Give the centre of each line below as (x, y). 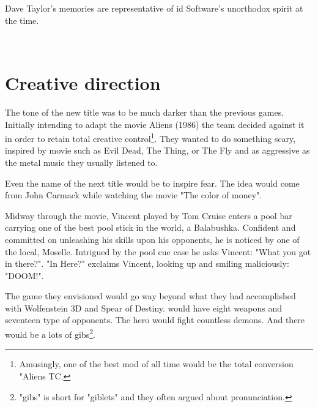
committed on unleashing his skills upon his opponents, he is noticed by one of (152, 239)
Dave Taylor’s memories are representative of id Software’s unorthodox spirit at (154, 8)
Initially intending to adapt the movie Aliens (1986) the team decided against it (155, 124)
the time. (22, 20)
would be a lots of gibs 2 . (50, 333)
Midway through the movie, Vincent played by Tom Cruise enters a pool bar (149, 215)
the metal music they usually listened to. (81, 162)
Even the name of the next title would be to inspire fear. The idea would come (152, 183)
